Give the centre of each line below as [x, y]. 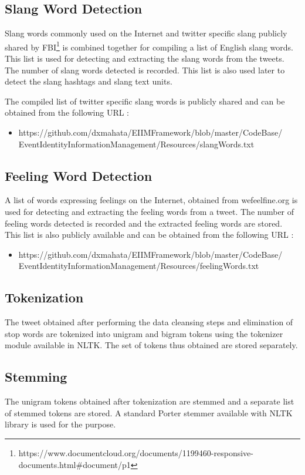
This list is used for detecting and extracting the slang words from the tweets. [145, 58]
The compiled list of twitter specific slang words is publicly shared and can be [145, 101]
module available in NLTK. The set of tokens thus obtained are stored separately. [151, 345]
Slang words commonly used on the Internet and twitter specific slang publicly [146, 33]
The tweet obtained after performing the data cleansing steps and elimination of [149, 322]
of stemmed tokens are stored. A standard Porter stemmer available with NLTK [149, 412]
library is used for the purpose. [60, 424]
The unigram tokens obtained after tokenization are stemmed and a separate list [150, 401]
